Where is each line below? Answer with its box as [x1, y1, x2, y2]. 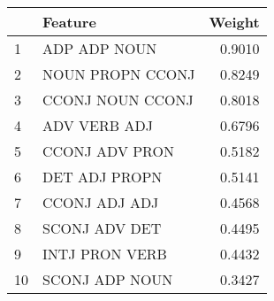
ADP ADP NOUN [42, 38, 157, 58]
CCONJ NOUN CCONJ [42, 89, 194, 110]
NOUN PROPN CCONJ [42, 64, 195, 84]
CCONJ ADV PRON [42, 141, 174, 161]
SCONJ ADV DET [42, 218, 162, 238]
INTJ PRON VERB [42, 243, 167, 264]
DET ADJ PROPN [42, 166, 163, 187]
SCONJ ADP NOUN [42, 269, 173, 289]
